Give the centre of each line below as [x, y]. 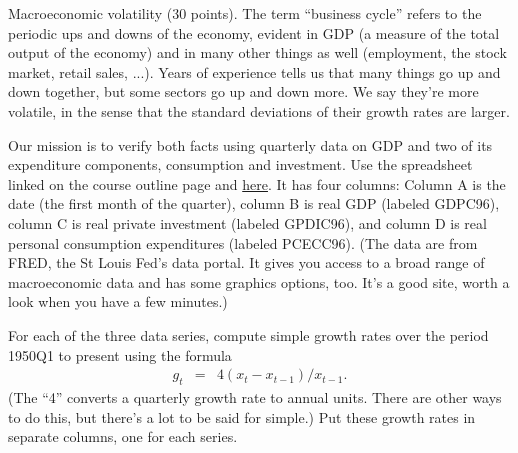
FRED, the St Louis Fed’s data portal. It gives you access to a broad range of [246, 262]
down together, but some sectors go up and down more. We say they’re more [243, 91]
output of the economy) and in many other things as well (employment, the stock [257, 52]
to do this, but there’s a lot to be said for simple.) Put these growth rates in [242, 416]
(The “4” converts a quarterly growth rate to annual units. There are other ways [255, 396]
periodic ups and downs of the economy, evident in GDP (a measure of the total [254, 32]
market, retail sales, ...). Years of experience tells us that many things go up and [254, 71]
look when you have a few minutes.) [118, 301]
